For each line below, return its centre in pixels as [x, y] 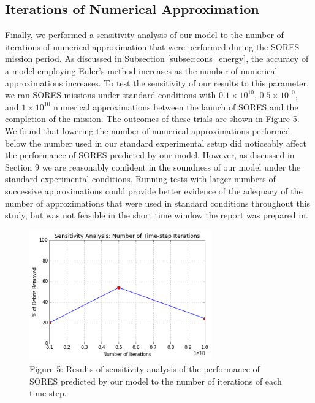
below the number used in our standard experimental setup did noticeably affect [156, 143]
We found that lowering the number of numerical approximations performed [148, 130]
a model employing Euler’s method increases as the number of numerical [141, 70]
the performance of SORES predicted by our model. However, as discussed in [150, 155]
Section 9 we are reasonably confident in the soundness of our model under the [153, 167]
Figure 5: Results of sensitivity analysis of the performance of [145, 369]
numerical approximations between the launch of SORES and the [176, 106]
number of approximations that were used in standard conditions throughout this [158, 203]
